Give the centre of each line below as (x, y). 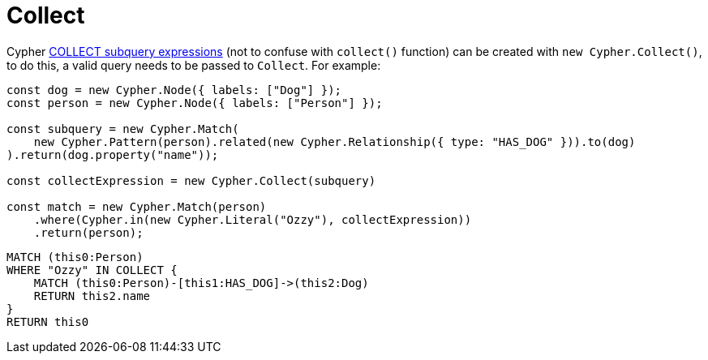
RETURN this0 (48, 321)
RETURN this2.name (92, 296)
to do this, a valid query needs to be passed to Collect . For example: (194, 65)
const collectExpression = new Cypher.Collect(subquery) (191, 180)
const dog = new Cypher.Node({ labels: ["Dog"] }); (174, 90)
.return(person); (88, 232)
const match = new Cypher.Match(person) (137, 206)
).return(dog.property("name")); (113, 154)
